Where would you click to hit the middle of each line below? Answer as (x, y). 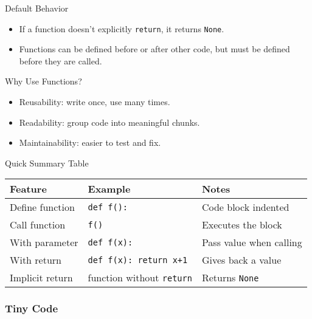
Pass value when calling (252, 242)
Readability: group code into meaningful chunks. (109, 122)
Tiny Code (32, 308)
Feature (28, 189)
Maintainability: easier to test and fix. (90, 142)
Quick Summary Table (47, 163)
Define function (42, 207)
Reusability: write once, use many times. (95, 102)
